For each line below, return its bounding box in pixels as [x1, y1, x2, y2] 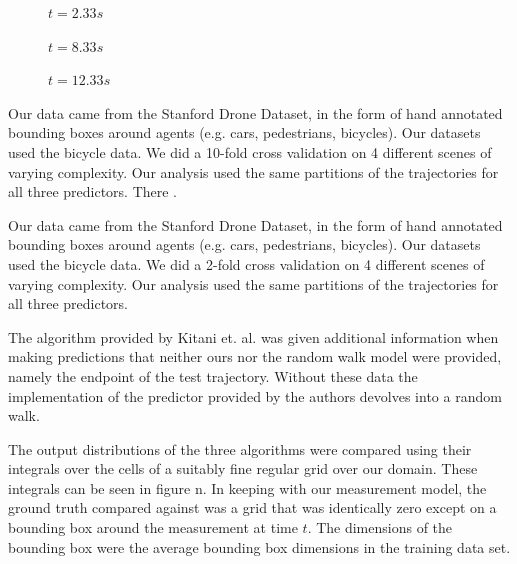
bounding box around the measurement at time [8, 517, 298, 538]
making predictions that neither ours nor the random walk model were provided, [8, 346, 502, 367]
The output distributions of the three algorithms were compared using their [8, 438, 472, 459]
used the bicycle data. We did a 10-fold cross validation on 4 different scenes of [8, 141, 492, 162]
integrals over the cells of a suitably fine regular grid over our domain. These [8, 458, 478, 479]
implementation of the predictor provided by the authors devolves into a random [8, 385, 502, 406]
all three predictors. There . [8, 181, 178, 202]
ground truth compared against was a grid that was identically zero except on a [8, 497, 497, 518]
